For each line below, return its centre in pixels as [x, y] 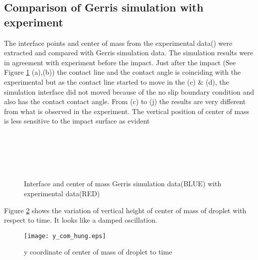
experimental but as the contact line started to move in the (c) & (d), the [117, 81]
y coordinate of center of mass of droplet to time [98, 252]
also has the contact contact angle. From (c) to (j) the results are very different [125, 101]
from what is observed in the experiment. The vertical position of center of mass [127, 111]
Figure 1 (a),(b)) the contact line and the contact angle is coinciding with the [123, 72]
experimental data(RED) [62, 193]
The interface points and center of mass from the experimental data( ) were [118, 43]
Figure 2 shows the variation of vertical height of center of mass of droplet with [125, 210]
